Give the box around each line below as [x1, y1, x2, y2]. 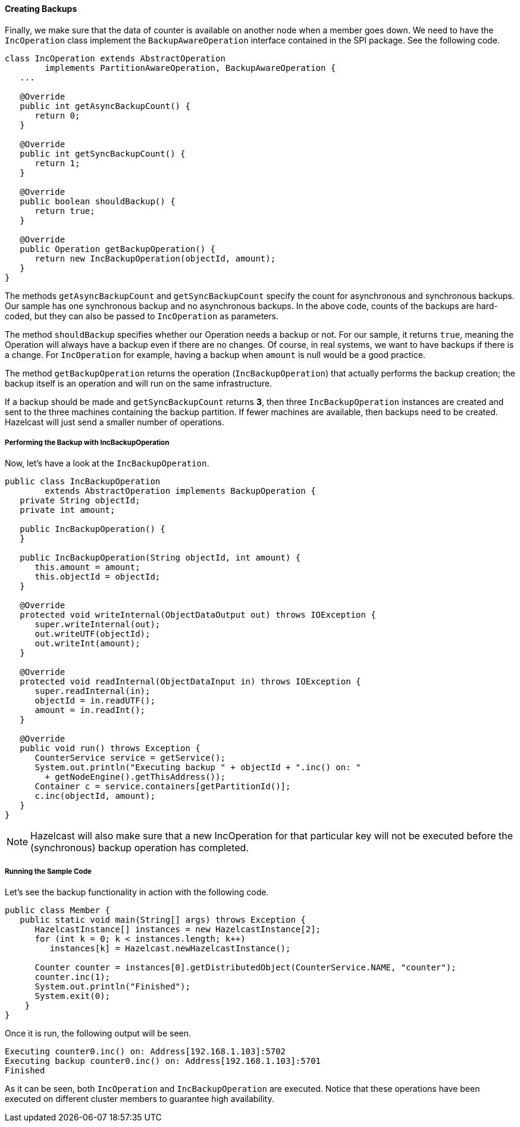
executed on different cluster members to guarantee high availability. [5, 1094, 274, 1104]
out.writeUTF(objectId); [35, 629, 151, 639]
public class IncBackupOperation [5, 477, 161, 487]
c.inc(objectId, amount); [35, 791, 155, 801]
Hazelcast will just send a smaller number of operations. [5, 416, 224, 427]
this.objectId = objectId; [35, 572, 161, 582]
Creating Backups [5, 4, 77, 14]
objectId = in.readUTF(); [35, 696, 155, 706]
